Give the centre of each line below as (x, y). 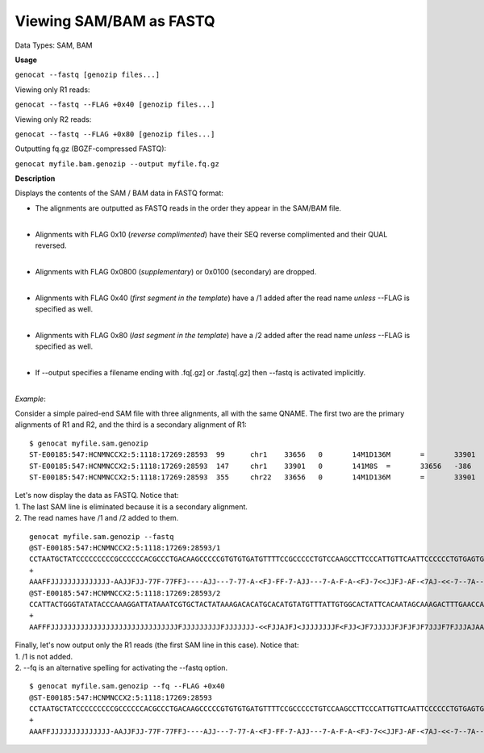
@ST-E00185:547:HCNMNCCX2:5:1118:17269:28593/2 (125, 593)
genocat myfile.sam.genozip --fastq (102, 536)
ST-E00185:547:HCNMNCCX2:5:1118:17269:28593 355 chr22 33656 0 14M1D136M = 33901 (252, 477)
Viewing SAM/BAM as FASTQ (115, 21)
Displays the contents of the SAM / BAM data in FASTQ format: (119, 193)
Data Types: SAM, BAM (54, 45)
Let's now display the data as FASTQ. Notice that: (97, 496)
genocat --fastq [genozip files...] (88, 75)
